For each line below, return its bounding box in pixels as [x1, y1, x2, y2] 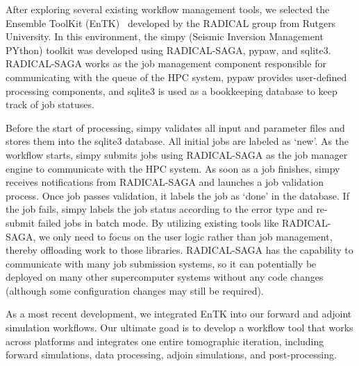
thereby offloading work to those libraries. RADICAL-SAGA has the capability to [6, 243, 353, 257]
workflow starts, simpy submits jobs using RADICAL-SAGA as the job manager [6, 147, 348, 162]
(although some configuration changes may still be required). [6, 283, 264, 297]
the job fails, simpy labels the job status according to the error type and [6, 202, 313, 216]
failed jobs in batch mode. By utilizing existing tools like [37, 215, 279, 229]
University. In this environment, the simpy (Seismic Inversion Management [6, 29, 324, 44]
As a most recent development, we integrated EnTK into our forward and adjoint [6, 306, 352, 321]
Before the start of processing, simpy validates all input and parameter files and [6, 120, 345, 134]
